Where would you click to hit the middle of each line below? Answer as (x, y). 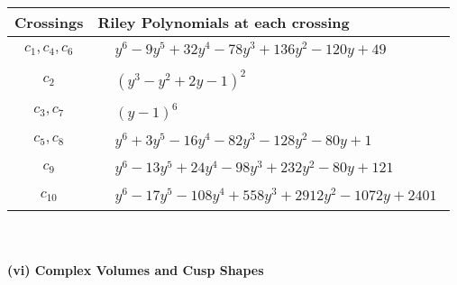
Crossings (49, 22)
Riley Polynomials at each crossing (224, 22)
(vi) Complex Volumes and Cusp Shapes (136, 269)
